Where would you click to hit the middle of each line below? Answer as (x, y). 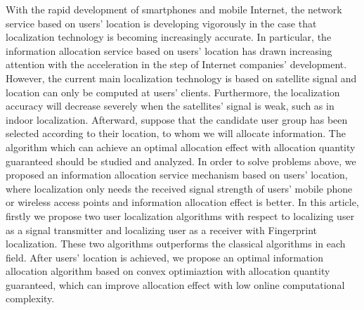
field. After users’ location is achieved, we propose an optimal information (164, 257)
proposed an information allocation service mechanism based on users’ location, (177, 175)
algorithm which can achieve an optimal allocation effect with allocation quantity (181, 147)
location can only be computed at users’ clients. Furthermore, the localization (173, 92)
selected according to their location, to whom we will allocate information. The (176, 133)
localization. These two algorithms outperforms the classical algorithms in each (176, 244)
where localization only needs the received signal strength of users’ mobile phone (179, 188)
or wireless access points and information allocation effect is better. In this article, (182, 202)
